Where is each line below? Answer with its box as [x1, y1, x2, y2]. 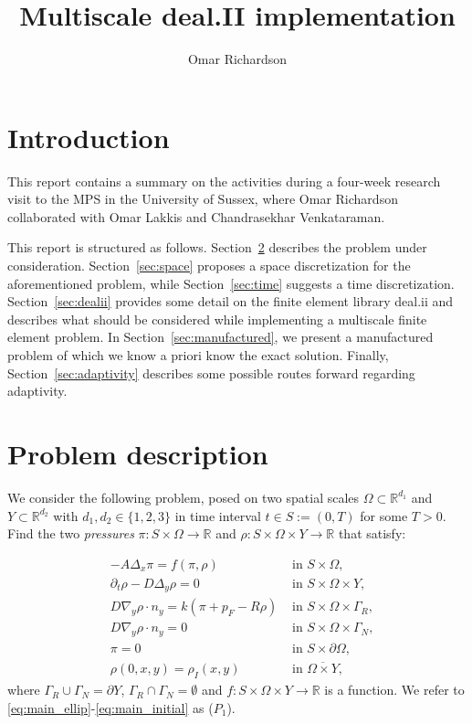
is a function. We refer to [324, 680, 465, 699]
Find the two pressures [7, 524, 134, 543]
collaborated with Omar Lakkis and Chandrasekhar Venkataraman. [7, 207, 385, 226]
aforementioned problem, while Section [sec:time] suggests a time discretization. [7, 273, 455, 293]
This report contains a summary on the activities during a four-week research [7, 171, 441, 190]
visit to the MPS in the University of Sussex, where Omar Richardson [7, 189, 398, 208]
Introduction [7, 118, 170, 155]
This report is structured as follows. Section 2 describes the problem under [7, 238, 427, 257]
